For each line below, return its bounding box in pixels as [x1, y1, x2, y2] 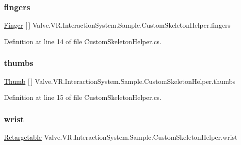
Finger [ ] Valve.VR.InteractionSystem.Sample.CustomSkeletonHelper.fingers [4, 20, 231, 30]
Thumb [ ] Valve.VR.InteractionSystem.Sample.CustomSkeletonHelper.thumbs [4, 76, 236, 86]
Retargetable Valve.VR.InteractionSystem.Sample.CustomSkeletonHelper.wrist [4, 132, 238, 142]
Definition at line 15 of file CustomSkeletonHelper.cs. [4, 92, 161, 102]
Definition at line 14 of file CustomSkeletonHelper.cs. [4, 36, 161, 46]
